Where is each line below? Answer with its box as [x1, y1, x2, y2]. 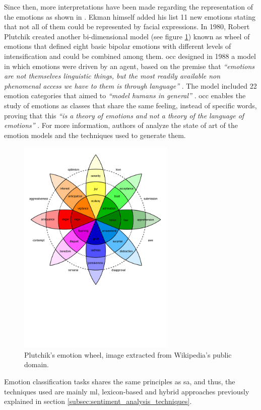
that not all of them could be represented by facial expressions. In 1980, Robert [4, 21, 250, 32]
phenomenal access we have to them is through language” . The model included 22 [4, 80, 257, 91]
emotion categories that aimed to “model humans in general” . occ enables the [4, 90, 246, 101]
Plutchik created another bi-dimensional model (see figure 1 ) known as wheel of [4, 31, 250, 41]
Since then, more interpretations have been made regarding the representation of [4, 2, 253, 12]
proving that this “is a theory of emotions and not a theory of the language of [4, 110, 244, 120]
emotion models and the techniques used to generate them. [4, 129, 186, 140]
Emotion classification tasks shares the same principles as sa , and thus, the [4, 376, 235, 387]
